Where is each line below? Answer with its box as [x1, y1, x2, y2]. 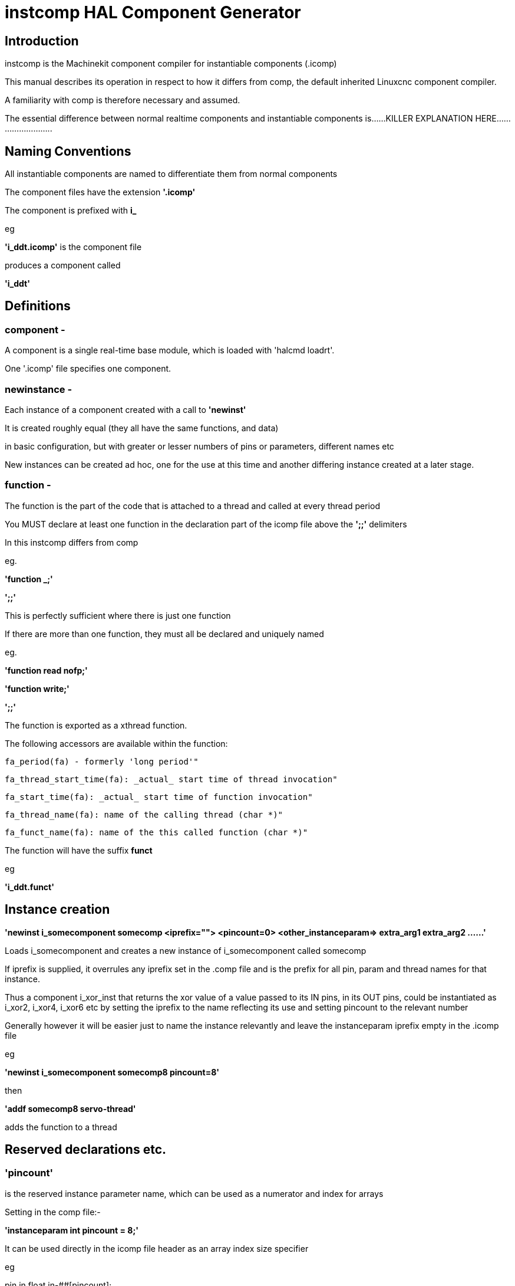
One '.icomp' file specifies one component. [5, 363, 171, 374]
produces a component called [5, 260, 121, 271]
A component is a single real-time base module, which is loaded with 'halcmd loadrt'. [5, 345, 335, 356]
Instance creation [5, 902, 110, 917]
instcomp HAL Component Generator [5, 2, 301, 22]
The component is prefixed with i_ [5, 205, 137, 216]
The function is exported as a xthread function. [5, 720, 187, 730]
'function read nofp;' [5, 665, 88, 675]
